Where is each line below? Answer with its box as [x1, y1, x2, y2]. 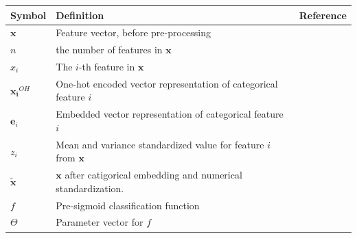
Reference [299, 8, 347, 22]
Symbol [10, 8, 47, 22]
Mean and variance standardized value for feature [56, 137, 264, 151]
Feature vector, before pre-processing [56, 25, 211, 40]
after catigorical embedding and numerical [65, 168, 242, 182]
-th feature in [78, 59, 135, 74]
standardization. [56, 181, 124, 195]
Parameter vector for [56, 215, 143, 229]
